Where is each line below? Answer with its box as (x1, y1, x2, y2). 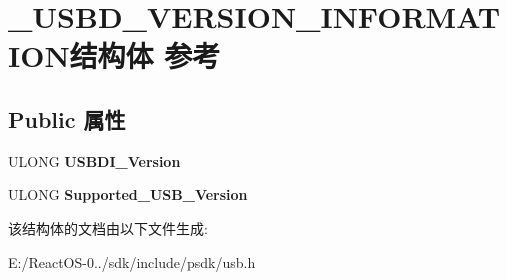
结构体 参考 (69, 35, 221, 76)
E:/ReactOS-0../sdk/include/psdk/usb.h (8, 251, 256, 272)
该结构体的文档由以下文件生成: (8, 217, 208, 238)
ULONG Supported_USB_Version (8, 184, 248, 205)
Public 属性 (8, 103, 126, 134)
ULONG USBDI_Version (8, 150, 181, 171)
